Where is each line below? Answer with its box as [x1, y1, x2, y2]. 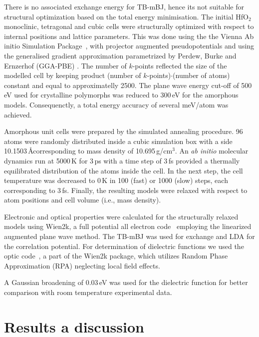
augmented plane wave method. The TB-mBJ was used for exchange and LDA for [4, 231, 255, 241]
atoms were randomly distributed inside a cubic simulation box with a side [4, 135, 233, 146]
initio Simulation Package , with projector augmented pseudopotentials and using [4, 40, 255, 51]
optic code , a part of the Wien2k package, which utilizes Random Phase [4, 250, 228, 261]
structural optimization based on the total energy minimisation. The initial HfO [4, 11, 249, 21]
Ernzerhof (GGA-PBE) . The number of [4, 60, 127, 70]
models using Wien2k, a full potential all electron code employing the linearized [4, 221, 252, 231]
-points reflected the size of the [132, 60, 227, 70]
